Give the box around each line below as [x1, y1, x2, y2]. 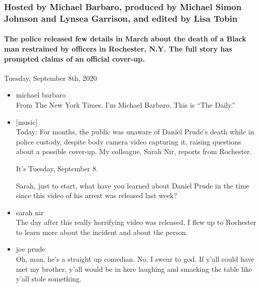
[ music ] [16, 116, 38, 127]
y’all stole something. [16, 273, 82, 284]
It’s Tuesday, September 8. [16, 163, 98, 173]
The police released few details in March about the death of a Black [4, 33, 246, 44]
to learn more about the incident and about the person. [16, 226, 188, 237]
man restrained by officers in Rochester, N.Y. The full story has [4, 43, 232, 54]
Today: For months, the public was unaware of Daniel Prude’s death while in [16, 126, 254, 137]
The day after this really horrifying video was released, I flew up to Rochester [16, 217, 256, 227]
